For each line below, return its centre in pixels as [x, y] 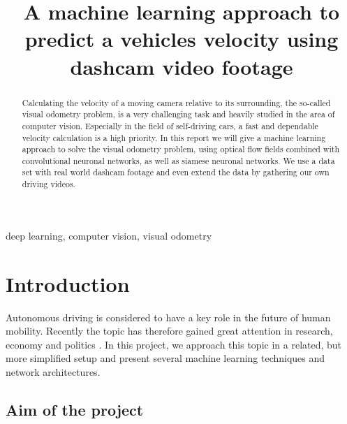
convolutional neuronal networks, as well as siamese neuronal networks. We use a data [178, 160]
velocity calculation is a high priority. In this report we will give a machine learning [174, 137]
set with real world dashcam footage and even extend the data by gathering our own [176, 172]
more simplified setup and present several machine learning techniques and [165, 358]
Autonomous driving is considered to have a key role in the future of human [168, 317]
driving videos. [49, 184]
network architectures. [53, 371]
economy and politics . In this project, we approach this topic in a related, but [174, 344]
